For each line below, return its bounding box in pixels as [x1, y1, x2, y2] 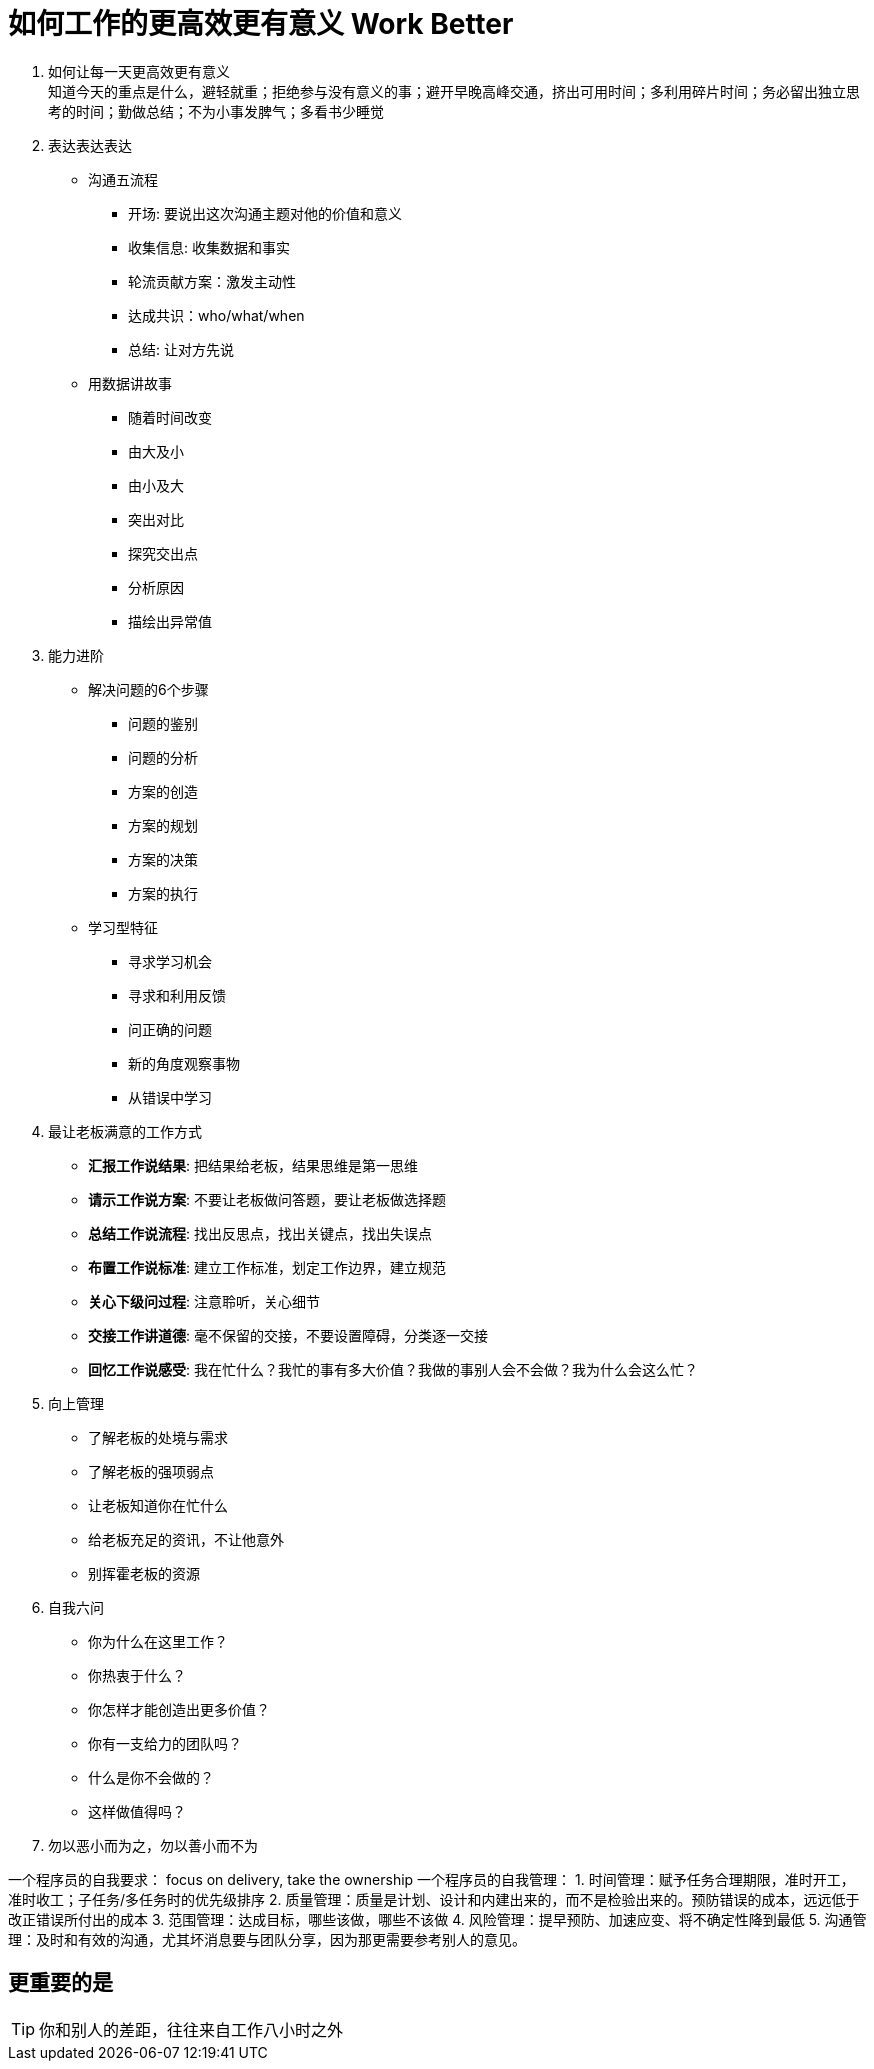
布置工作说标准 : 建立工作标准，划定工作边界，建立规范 [88, 1258, 446, 1276]
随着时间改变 [128, 408, 212, 426]
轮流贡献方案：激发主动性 [128, 272, 296, 290]
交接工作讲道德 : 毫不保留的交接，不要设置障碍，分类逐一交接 [88, 1326, 488, 1344]
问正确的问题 [128, 1020, 212, 1038]
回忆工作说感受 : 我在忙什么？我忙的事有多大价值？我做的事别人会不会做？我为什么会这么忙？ [88, 1360, 698, 1378]
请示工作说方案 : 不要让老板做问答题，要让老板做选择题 [88, 1190, 446, 1208]
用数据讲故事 [88, 374, 172, 392]
